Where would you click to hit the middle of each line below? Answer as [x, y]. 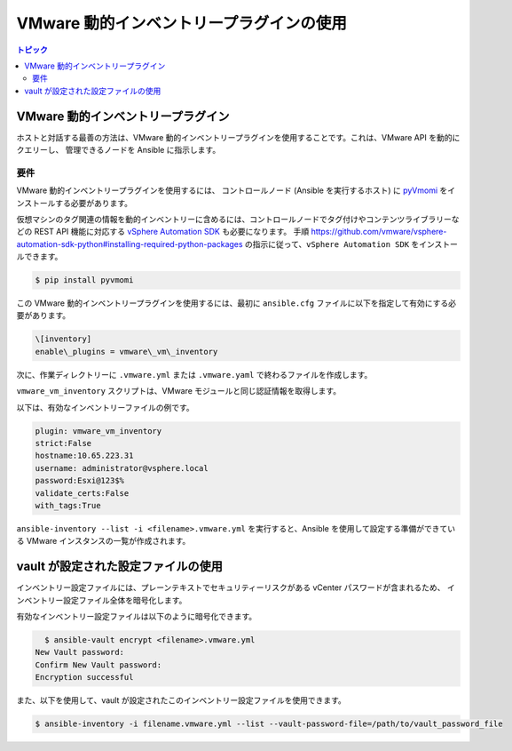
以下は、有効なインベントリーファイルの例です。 [105, 407]
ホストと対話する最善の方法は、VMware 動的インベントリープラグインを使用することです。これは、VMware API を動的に [238, 137]
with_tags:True [68, 505]
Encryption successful [84, 677]
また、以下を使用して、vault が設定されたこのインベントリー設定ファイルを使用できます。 [181, 700]
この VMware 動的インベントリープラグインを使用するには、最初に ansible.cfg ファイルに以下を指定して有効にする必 [236, 303]
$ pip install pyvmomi [84, 280]
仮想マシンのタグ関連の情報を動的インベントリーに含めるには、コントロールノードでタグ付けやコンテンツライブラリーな [238, 219]
